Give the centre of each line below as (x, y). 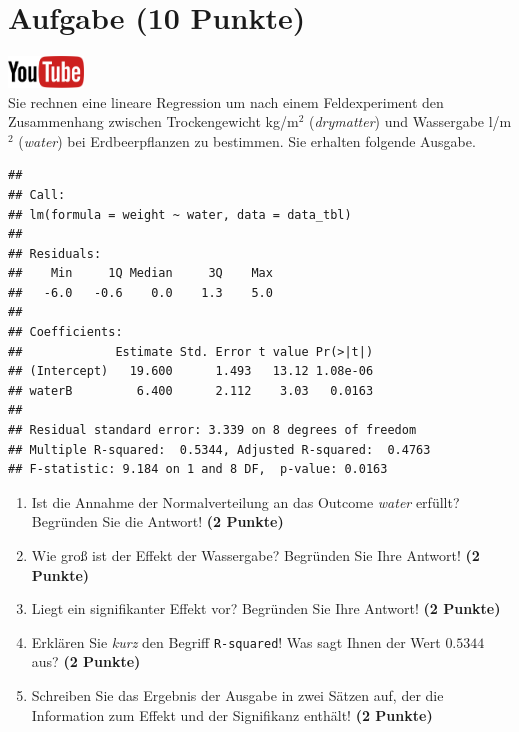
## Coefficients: (65, 332)
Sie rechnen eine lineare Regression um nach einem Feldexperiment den (226, 101)
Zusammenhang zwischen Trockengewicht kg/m (153, 121)
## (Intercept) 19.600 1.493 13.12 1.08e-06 (191, 371)
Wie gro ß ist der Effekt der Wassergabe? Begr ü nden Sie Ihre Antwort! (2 (255, 555)
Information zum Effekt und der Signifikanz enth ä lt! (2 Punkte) (232, 714)
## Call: (37, 194)
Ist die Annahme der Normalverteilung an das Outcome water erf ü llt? (245, 501)
